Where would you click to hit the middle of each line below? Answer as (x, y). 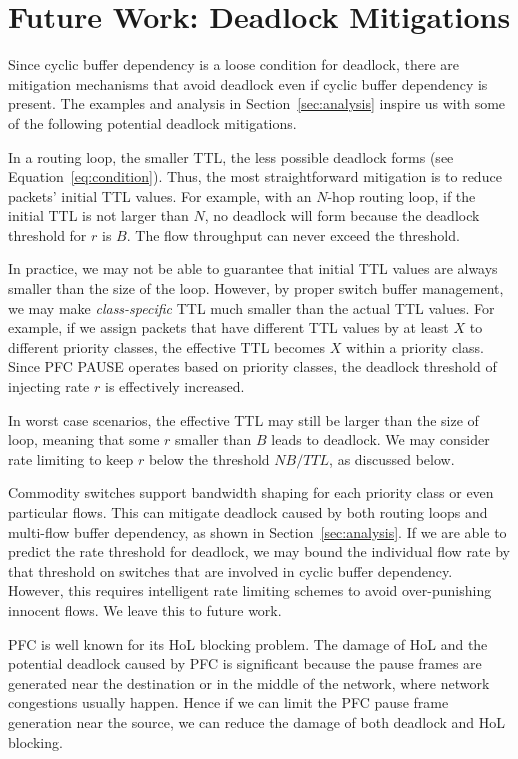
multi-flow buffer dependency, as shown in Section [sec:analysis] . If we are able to (257, 531)
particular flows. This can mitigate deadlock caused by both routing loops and (248, 512)
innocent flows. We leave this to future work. (145, 609)
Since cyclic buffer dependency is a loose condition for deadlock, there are (234, 64)
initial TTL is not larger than (98, 215)
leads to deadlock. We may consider (380, 439)
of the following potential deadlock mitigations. (152, 122)
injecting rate (49, 386)
